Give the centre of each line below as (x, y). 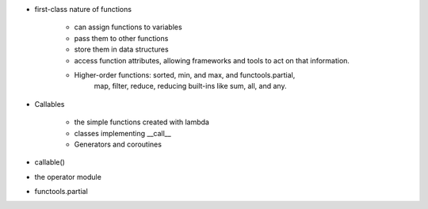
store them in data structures (122, 49)
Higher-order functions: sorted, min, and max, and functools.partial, (185, 74)
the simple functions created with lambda (142, 122)
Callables (50, 104)
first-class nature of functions (83, 9)
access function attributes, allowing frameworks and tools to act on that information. (212, 60)
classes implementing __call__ (123, 133)
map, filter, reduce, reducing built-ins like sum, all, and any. (190, 86)
